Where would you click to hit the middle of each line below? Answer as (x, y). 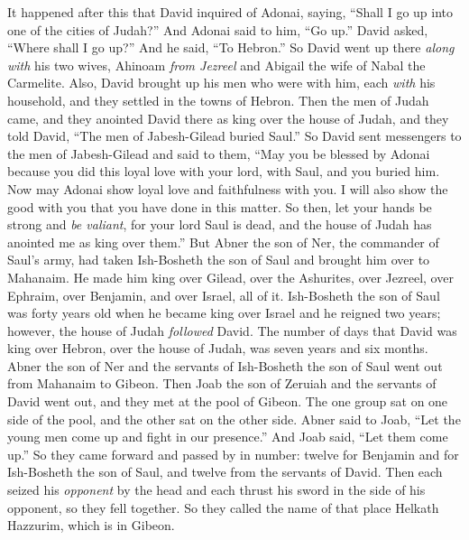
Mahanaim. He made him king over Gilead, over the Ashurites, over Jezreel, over (230, 277)
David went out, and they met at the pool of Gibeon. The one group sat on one (228, 401)
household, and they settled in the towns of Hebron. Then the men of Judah (218, 100)
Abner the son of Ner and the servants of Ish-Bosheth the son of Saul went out (225, 365)
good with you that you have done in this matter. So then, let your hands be (220, 206)
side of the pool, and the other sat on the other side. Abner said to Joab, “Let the (234, 419)
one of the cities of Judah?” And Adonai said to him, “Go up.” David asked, (218, 29)
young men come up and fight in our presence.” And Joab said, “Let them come (228, 437)
